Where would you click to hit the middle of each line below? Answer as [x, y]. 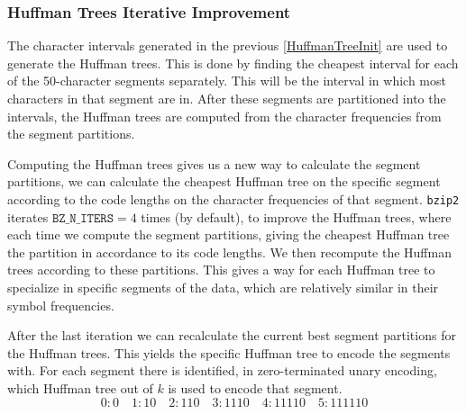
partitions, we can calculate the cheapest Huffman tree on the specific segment [224, 181]
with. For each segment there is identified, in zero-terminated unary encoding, [222, 370]
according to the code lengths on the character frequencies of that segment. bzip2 [233, 198]
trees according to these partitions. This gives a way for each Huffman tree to [221, 270]
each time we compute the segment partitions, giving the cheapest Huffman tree [228, 234]
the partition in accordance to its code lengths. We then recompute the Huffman [229, 252]
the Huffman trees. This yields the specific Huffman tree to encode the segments [229, 352]
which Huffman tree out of [80, 387]
